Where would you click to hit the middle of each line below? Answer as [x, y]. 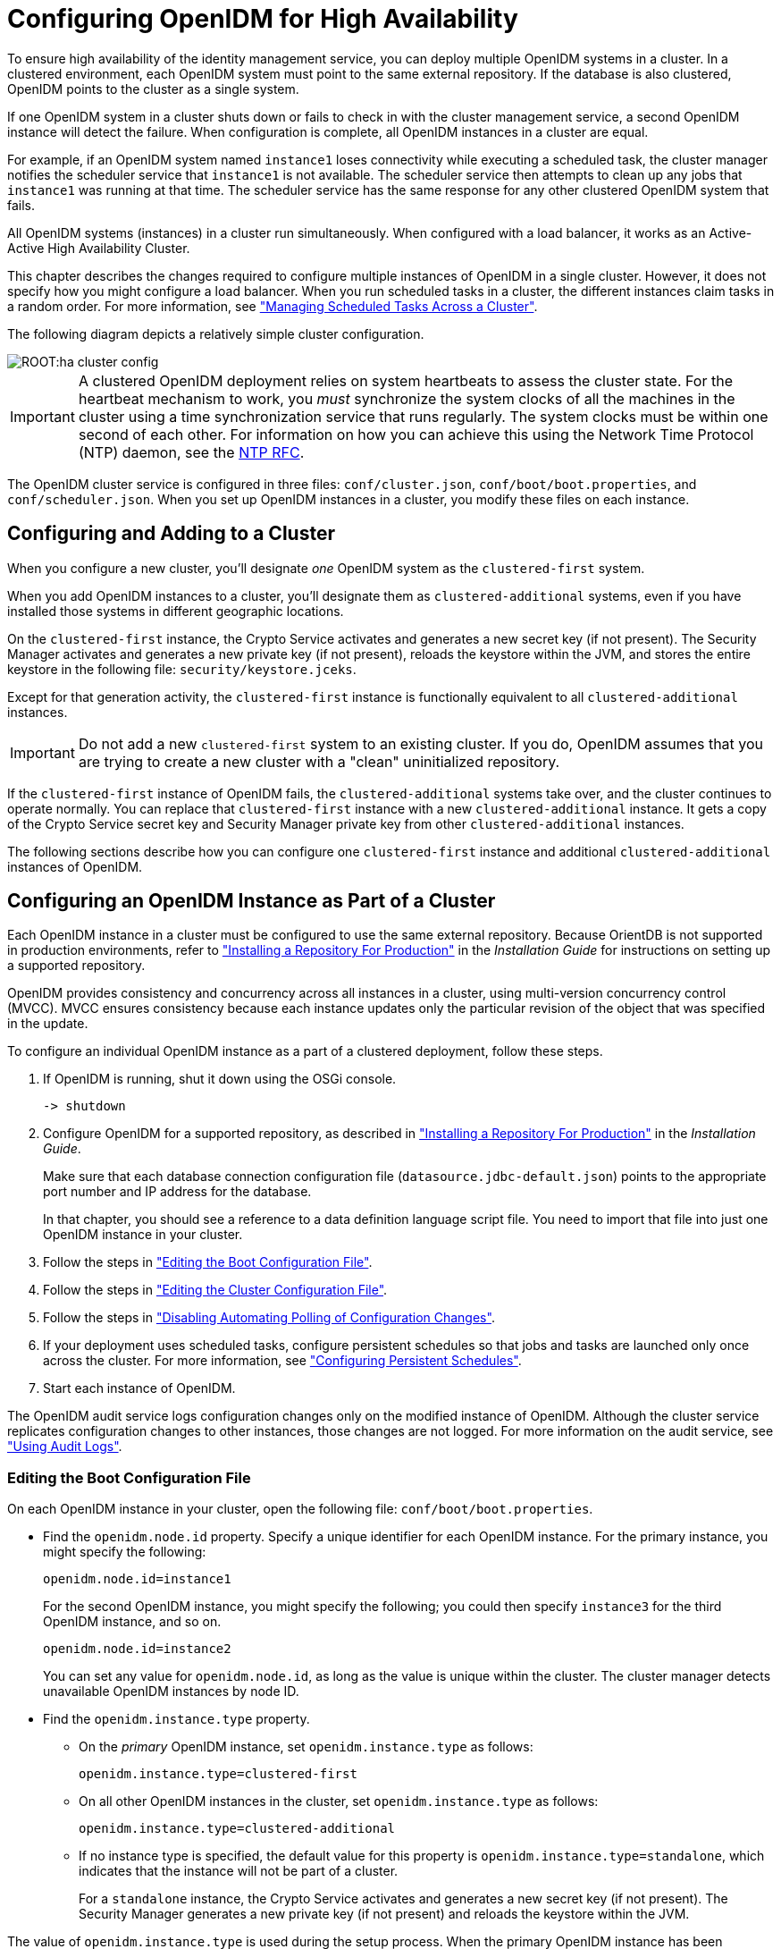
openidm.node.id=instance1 [137, 1579]
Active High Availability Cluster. [99, 248]
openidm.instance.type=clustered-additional [237, 1829]
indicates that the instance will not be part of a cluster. [239, 1871]
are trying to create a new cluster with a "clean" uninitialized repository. [319, 761]
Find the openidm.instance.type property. [176, 1719]
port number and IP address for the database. [177, 1192]
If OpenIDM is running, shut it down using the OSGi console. [220, 1079]
